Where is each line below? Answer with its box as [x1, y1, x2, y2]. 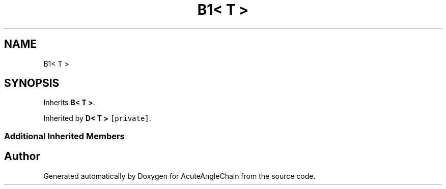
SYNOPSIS [4, 77, 60, 90]
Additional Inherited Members [4, 131, 125, 141]
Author [4, 150, 40, 163]
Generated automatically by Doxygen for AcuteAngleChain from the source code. [43, 171, 316, 180]
